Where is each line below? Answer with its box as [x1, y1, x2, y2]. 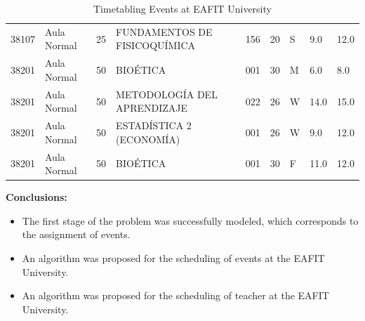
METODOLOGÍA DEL [116, 86, 218, 101]
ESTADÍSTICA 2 [116, 118, 192, 133]
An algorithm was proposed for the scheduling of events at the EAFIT [22, 251, 325, 266]
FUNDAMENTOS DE [116, 24, 213, 39]
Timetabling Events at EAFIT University [93, 1, 272, 15]
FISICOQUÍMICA [116, 38, 196, 53]
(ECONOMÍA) [116, 131, 180, 146]
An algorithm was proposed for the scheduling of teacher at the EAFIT [22, 288, 329, 303]
